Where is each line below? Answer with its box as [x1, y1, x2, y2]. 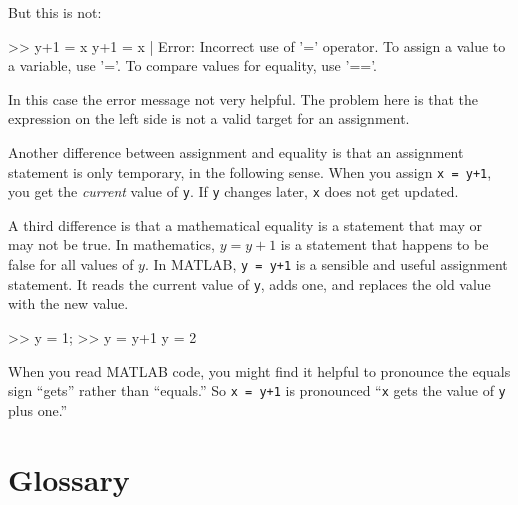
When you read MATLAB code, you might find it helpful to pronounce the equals [8, 360, 511, 381]
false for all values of [8, 254, 134, 275]
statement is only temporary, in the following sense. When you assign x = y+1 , [8, 161, 492, 182]
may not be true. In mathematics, [8, 234, 215, 255]
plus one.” [8, 399, 68, 420]
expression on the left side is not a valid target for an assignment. [8, 108, 410, 129]
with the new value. [8, 293, 129, 314]
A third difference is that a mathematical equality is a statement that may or [8, 214, 482, 235]
